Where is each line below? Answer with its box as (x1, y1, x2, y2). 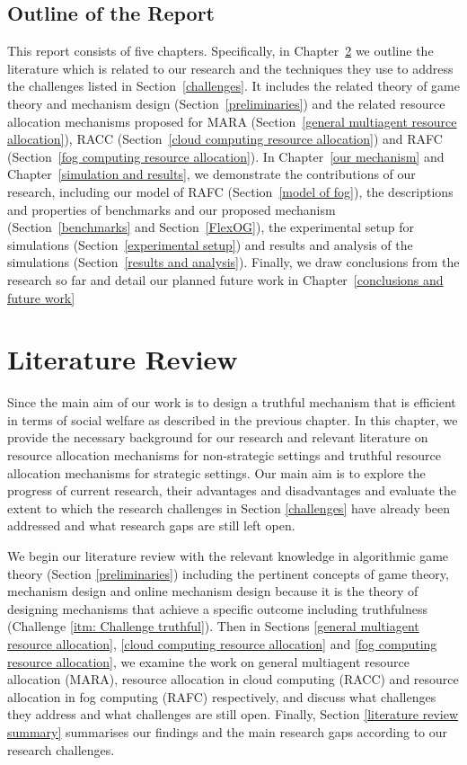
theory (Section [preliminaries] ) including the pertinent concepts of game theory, (7, 564, 449, 583)
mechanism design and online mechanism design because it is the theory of (7, 582, 419, 600)
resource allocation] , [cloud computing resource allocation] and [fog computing (7, 634, 437, 653)
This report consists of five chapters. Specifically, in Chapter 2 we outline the (7, 41, 434, 60)
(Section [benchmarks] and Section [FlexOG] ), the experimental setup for (7, 218, 414, 236)
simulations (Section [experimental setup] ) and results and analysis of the (7, 235, 413, 254)
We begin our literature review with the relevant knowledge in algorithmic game (7, 546, 449, 565)
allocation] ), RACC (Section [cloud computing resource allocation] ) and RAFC (7, 129, 443, 148)
